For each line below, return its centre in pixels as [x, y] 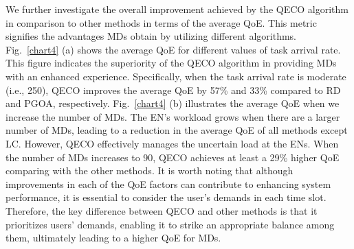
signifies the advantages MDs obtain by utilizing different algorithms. [151, 36]
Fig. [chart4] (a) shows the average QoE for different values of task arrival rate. [173, 49]
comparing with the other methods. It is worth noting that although [150, 170]
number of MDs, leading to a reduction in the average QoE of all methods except [177, 130]
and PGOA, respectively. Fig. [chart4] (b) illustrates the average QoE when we [173, 103]
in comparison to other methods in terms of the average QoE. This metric [161, 22]
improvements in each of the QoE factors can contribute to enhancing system [168, 183]
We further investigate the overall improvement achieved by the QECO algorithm [177, 9]
